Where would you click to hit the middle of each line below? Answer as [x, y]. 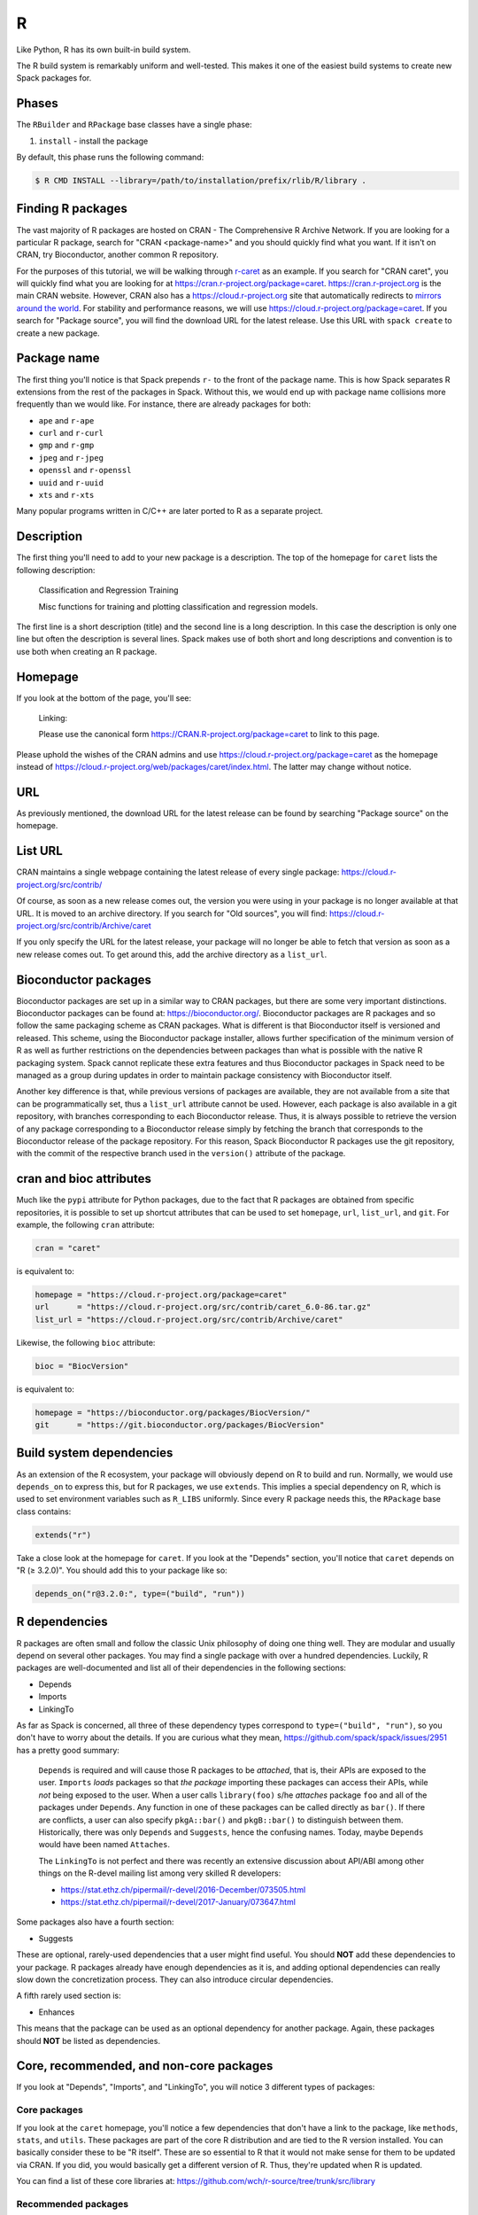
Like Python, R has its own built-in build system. [104, 50]
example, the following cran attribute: [85, 1224]
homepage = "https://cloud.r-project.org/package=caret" [161, 1294]
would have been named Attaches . [104, 1845]
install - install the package [93, 141]
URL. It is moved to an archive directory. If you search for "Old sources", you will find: [172, 913]
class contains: [44, 1512]
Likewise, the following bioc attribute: [86, 1342]
